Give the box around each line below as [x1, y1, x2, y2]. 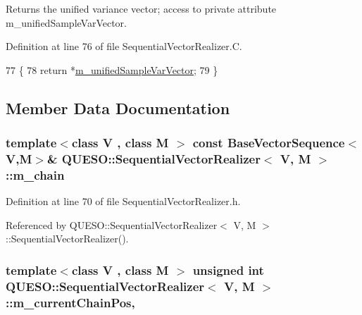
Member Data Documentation [6, 97, 230, 118]
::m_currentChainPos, [6, 293, 135, 311]
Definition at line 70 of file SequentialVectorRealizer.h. [6, 194, 241, 209]
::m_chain [6, 166, 65, 183]
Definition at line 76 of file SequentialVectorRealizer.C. [6, 39, 242, 54]
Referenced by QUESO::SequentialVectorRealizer [6, 217, 218, 232]
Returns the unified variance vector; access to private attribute [6, 1, 277, 16]
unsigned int [192, 261, 264, 278]
